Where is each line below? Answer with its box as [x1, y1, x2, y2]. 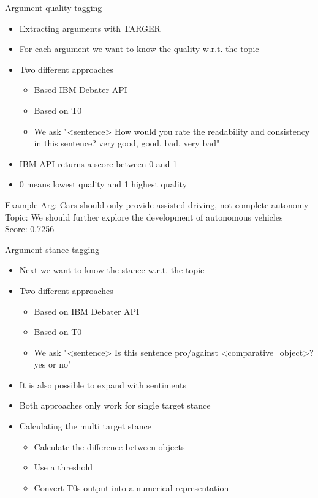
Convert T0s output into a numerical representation [34, 481, 229, 494]
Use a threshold [34, 461, 93, 473]
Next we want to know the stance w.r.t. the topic [19, 263, 205, 276]
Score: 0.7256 [5, 222, 55, 235]
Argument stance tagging [5, 243, 100, 255]
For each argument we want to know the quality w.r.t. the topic [19, 42, 259, 55]
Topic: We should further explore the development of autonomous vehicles [5, 210, 283, 223]
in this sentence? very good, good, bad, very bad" [34, 137, 220, 149]
